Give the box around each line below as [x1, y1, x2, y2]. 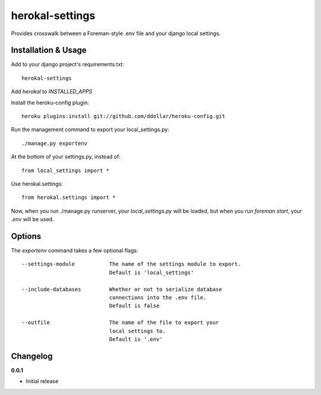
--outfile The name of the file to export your [21, 319, 219, 326]
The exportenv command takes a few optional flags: [11, 247, 139, 254]
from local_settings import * [21, 167, 110, 174]
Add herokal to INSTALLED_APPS [11, 88, 93, 95]
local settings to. [109, 328, 166, 334]
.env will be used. [11, 216, 54, 223]
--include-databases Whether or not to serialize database [21, 286, 222, 293]
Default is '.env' [109, 335, 163, 343]
